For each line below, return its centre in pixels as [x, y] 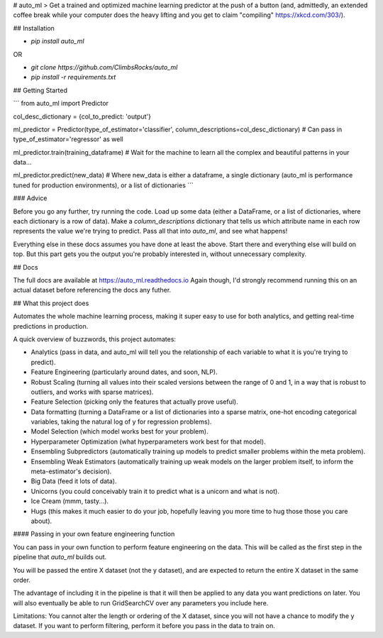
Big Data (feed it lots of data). [74, 481]
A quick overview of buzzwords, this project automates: [95, 339]
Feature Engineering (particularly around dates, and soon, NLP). [124, 372]
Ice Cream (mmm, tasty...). [70, 501]
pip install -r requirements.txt [73, 77]
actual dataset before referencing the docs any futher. [92, 290]
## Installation [34, 28]
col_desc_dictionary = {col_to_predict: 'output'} [82, 116]
